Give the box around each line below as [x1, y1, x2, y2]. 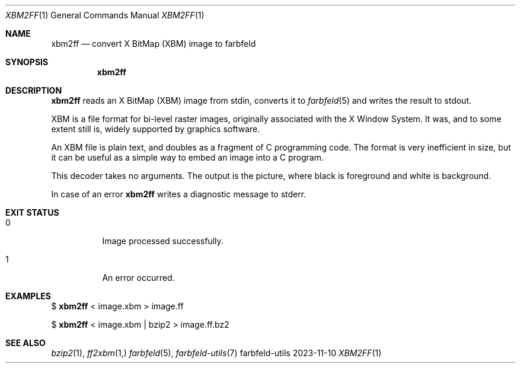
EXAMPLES [5, 291, 51, 301]
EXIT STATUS [5, 207, 59, 217]
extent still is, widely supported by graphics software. [51, 124, 260, 134]
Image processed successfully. [102, 236, 224, 246]
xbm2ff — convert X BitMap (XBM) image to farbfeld [51, 39, 256, 49]
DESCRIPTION [5, 85, 62, 95]
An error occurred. [102, 273, 175, 283]
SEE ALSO [5, 338, 46, 348]
